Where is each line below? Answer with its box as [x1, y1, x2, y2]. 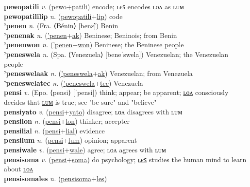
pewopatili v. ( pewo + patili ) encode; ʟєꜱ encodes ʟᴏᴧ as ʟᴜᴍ [4, 1, 184, 11]
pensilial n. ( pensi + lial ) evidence [4, 125, 105, 135]
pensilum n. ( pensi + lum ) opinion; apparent [4, 135, 137, 145]
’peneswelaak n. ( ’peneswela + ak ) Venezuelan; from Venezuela [4, 68, 193, 78]
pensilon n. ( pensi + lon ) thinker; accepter [4, 116, 130, 126]
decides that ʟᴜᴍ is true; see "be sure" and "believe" [4, 96, 157, 107]
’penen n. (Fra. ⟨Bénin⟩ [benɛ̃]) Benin [4, 20, 118, 31]
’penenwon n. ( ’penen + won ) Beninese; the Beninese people [4, 39, 184, 50]
